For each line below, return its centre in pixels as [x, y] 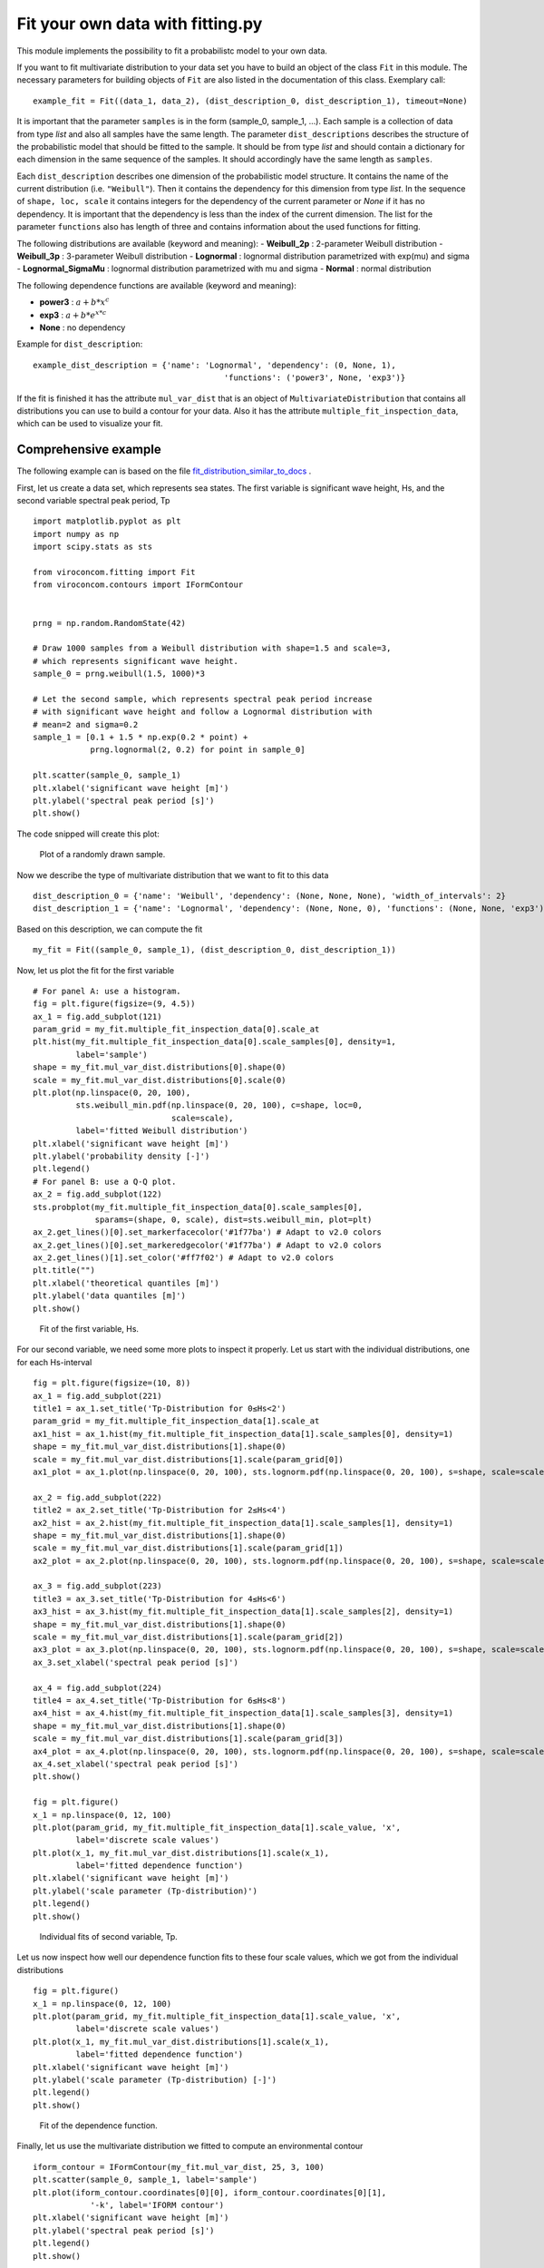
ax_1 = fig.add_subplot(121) [97, 1017]
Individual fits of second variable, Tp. [109, 1937]
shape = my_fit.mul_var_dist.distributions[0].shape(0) [160, 1067]
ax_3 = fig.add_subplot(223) [97, 1586]
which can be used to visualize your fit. [90, 424]
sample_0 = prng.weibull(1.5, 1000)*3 [119, 674]
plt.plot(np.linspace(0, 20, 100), [112, 1093]
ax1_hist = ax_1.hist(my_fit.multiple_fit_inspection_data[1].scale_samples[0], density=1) [243, 1434]
